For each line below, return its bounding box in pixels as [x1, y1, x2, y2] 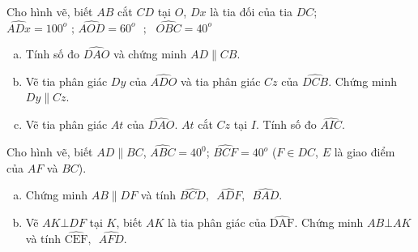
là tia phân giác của [168, 214, 267, 231]
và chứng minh [113, 45, 187, 62]
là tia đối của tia [210, 3, 293, 19]
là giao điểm [334, 143, 395, 160]
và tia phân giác [181, 72, 261, 89]
